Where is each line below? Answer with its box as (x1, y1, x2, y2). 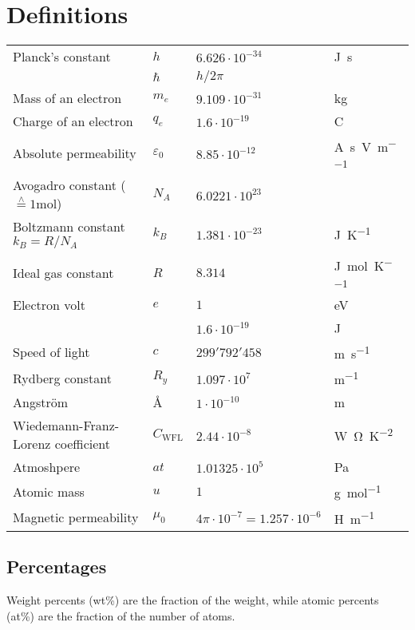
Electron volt (13, 295, 85, 314)
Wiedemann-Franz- (13, 416, 120, 435)
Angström (13, 393, 69, 412)
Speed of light (13, 343, 90, 362)
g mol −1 (334, 481, 381, 502)
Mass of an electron (13, 89, 122, 108)
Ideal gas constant (13, 263, 114, 282)
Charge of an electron (13, 112, 133, 131)
